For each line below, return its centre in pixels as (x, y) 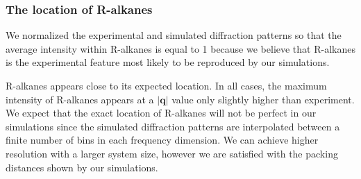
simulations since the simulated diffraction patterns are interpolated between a (173, 126)
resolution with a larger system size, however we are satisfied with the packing (172, 153)
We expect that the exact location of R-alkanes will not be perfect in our (161, 113)
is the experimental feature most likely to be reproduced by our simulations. (168, 62)
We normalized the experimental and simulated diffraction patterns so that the (174, 35)
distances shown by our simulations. (82, 167)
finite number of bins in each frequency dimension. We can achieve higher (162, 140)
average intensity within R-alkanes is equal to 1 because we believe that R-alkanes (180, 48)
